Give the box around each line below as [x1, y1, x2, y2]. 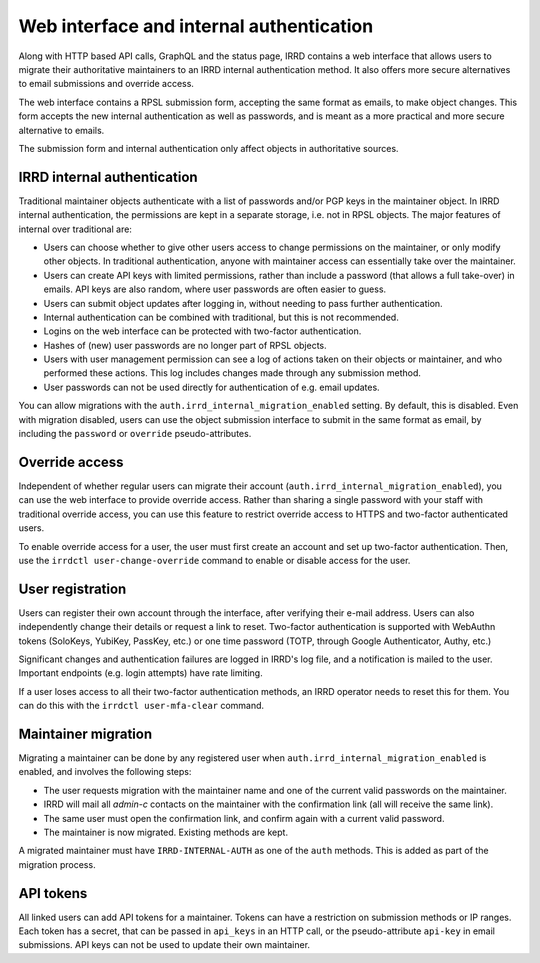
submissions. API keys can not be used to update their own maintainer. [18, 939, 310, 951]
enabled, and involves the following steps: [18, 766, 192, 778]
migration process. [18, 858, 96, 870]
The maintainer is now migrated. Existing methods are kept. [43, 826, 289, 839]
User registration [18, 580, 127, 597]
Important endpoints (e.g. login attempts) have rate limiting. [18, 667, 264, 679]
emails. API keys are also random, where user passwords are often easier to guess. [43, 283, 387, 295]
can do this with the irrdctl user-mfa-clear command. [18, 700, 265, 712]
